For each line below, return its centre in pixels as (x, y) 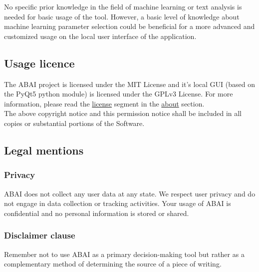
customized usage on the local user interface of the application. (100, 36)
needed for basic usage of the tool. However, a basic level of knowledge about (122, 16)
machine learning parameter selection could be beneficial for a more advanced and (129, 26)
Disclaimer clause (40, 235)
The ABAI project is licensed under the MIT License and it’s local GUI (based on (129, 84)
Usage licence (39, 63)
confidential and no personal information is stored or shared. (97, 213)
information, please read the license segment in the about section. (104, 103)
